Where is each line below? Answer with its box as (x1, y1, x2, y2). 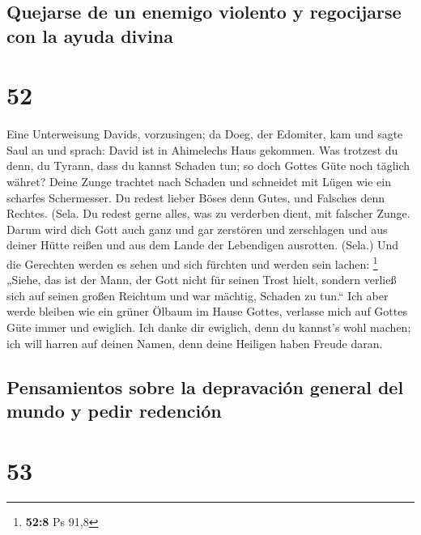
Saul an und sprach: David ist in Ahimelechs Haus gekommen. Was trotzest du (6, 141, 398, 158)
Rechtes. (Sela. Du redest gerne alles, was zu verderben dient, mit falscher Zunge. (6, 205, 410, 222)
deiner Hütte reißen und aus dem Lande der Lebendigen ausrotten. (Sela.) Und (6, 236, 399, 253)
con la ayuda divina (6, 23, 173, 48)
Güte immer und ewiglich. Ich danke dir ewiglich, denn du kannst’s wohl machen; (6, 319, 411, 336)
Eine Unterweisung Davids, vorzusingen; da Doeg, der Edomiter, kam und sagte (6, 125, 403, 142)
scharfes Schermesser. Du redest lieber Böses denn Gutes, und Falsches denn (6, 189, 385, 206)
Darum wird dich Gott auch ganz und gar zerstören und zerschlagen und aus (6, 220, 388, 237)
